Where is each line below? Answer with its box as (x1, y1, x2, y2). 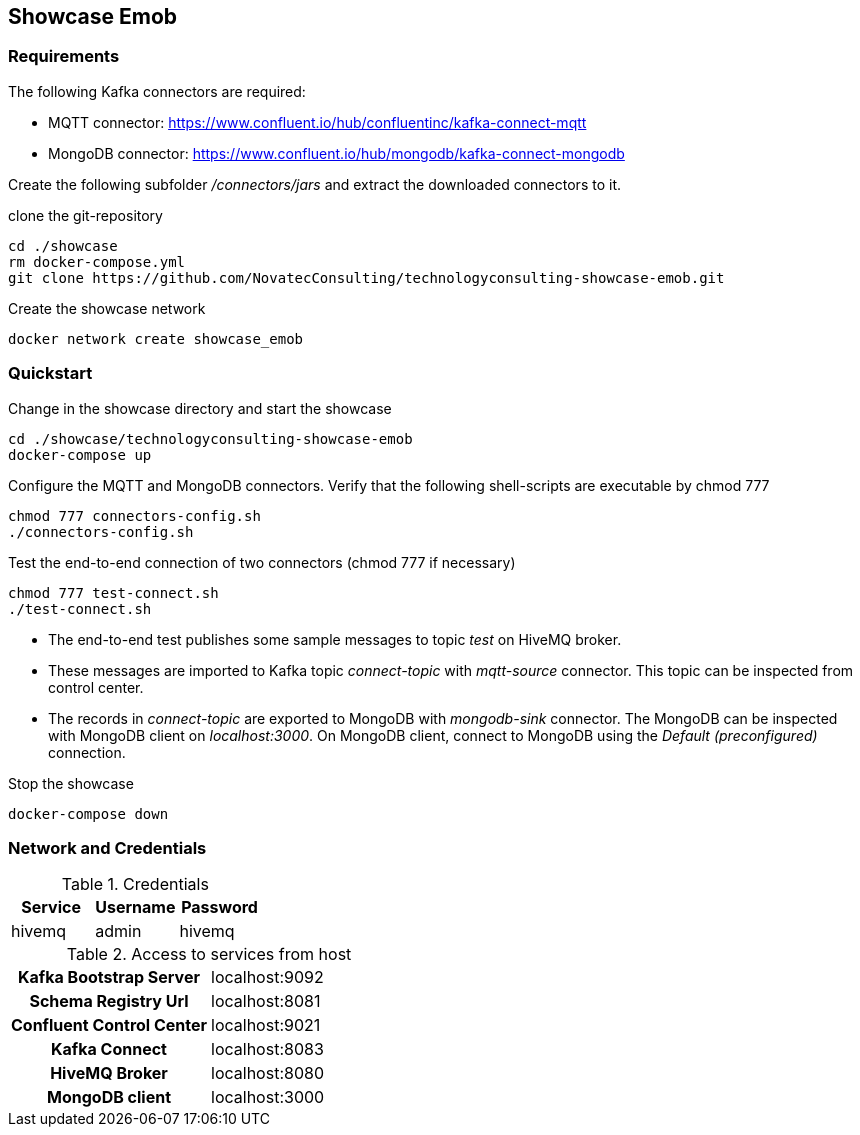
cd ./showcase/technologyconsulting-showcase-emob (8, 430, 413, 447)
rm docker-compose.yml (8, 253, 186, 270)
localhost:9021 (211, 1015, 321, 1036)
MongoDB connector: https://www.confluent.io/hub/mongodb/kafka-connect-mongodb (48, 144, 625, 162)
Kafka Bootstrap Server (18, 967, 200, 988)
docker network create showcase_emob (8, 330, 304, 347)
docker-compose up (8, 446, 152, 463)
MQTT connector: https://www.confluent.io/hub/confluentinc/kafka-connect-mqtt (48, 113, 587, 131)
